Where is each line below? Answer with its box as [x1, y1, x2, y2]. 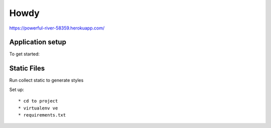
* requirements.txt [18, 112, 66, 117]
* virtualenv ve [18, 105, 58, 111]
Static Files [9, 64, 45, 72]
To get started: [9, 51, 40, 57]
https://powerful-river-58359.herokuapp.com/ [9, 25, 105, 31]
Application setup [9, 38, 66, 46]
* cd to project [18, 98, 58, 104]
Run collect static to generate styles [9, 77, 84, 83]
